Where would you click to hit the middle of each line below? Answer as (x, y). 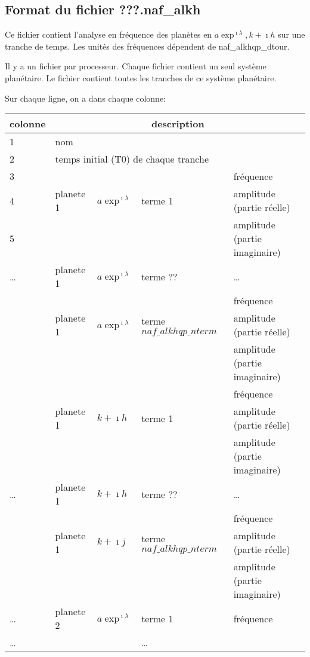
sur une (292, 34)
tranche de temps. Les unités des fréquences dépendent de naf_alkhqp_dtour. (147, 46)
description (178, 124)
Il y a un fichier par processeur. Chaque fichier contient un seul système (136, 66)
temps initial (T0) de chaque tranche (132, 159)
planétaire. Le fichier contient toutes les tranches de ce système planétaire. (141, 77)
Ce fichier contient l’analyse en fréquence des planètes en (108, 34)
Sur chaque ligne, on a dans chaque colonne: (86, 98)
